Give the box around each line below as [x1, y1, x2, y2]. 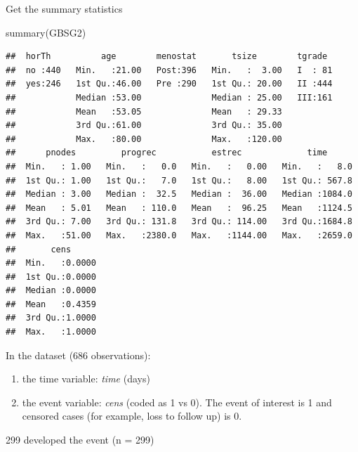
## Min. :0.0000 [6, 258, 96, 269]
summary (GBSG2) [6, 25, 86, 39]
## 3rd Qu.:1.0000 [6, 313, 96, 323]
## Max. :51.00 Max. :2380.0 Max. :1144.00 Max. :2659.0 [6, 230, 352, 240]
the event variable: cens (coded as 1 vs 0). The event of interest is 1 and [22, 394, 332, 409]
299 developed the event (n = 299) [6, 432, 154, 447]
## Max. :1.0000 [6, 327, 96, 337]
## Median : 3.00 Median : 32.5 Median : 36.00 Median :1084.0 [6, 189, 352, 200]
